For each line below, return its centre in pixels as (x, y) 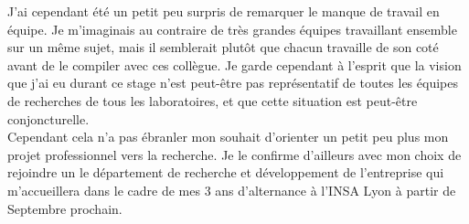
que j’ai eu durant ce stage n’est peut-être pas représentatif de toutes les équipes (233, 83)
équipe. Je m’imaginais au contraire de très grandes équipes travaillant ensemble (232, 29)
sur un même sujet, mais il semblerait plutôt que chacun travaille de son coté (223, 47)
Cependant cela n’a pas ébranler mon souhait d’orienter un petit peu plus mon (228, 137)
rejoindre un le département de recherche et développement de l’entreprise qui (226, 172)
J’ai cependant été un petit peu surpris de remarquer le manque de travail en (224, 11)
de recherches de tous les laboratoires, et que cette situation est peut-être (213, 100)
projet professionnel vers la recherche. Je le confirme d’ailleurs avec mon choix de (234, 154)
